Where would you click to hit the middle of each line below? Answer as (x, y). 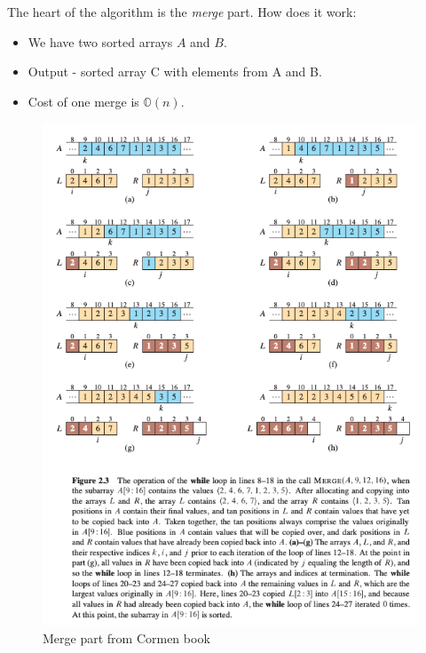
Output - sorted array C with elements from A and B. (175, 72)
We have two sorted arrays (100, 41)
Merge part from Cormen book (126, 638)
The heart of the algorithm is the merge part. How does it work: (182, 12)
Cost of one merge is (83, 101)
